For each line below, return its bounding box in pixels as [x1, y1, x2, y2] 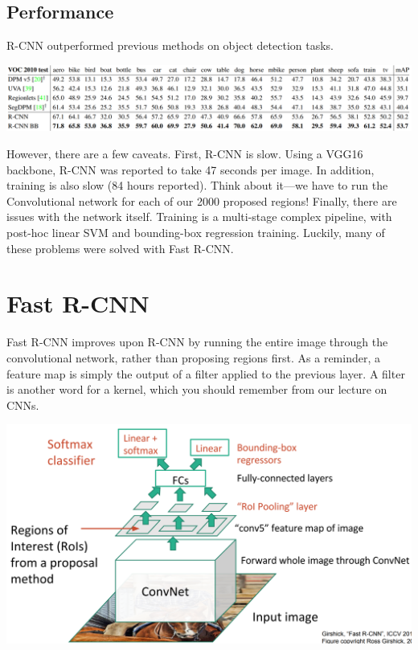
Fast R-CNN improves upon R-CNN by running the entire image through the [6, 333, 388, 350]
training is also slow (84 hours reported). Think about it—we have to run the [6, 177, 388, 194]
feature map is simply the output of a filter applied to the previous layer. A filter [6, 365, 405, 382]
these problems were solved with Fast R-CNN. [6, 239, 234, 256]
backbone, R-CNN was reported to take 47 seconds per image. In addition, [6, 161, 375, 178]
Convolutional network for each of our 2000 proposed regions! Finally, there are [6, 192, 397, 209]
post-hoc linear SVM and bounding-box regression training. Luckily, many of [6, 224, 385, 241]
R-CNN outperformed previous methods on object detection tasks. [6, 37, 334, 54]
